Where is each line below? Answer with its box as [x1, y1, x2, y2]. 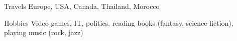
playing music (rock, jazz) [4, 27, 83, 38]
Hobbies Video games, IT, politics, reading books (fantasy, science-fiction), [4, 17, 233, 28]
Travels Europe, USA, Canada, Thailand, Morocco [4, 1, 160, 11]
